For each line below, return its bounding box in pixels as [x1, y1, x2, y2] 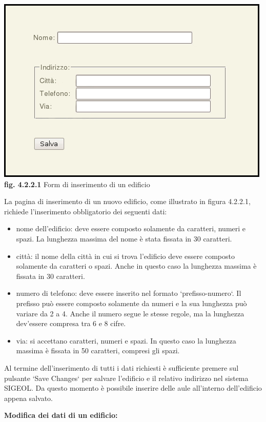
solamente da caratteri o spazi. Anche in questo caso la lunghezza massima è [16, 260, 257, 271]
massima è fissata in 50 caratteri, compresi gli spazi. [16, 345, 180, 356]
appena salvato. [4, 392, 53, 403]
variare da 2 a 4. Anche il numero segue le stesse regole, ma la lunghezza [16, 308, 244, 318]
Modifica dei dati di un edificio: [4, 410, 118, 420]
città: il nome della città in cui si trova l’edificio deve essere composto [16, 250, 235, 261]
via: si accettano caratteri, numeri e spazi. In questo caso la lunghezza [16, 335, 236, 346]
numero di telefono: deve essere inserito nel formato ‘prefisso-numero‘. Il [16, 288, 241, 298]
